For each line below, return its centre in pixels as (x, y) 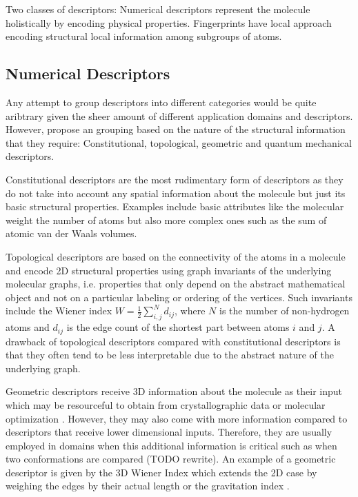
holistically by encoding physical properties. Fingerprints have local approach (169, 22)
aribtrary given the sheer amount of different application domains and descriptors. (179, 115)
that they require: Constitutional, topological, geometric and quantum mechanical (179, 142)
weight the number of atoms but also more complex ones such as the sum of (166, 220)
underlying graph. (43, 368)
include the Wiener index (59, 311)
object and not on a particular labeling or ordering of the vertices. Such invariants (179, 297)
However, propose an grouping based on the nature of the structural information (176, 129)
